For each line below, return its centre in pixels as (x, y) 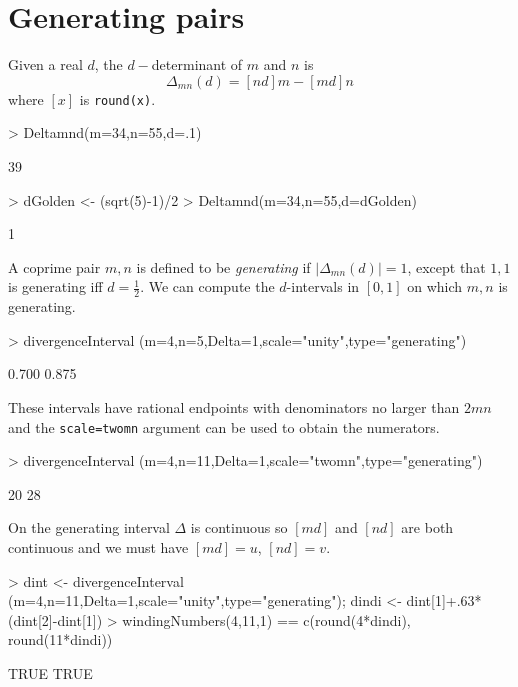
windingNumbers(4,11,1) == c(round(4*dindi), (266, 619)
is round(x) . (117, 98)
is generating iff (55, 286)
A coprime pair (54, 266)
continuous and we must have (98, 546)
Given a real (45, 64)
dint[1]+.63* (444, 600)
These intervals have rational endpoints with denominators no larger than (234, 406)
